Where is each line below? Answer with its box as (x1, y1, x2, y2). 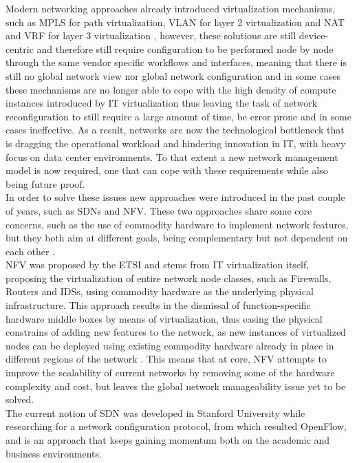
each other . (6, 244, 55, 258)
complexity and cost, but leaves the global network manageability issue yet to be (6, 378, 346, 393)
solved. (6, 392, 34, 407)
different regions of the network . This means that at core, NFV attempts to (6, 352, 327, 366)
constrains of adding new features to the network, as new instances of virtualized (6, 325, 346, 339)
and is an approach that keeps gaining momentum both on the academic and (6, 433, 330, 446)
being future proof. (6, 176, 85, 191)
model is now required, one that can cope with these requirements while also (6, 163, 328, 177)
